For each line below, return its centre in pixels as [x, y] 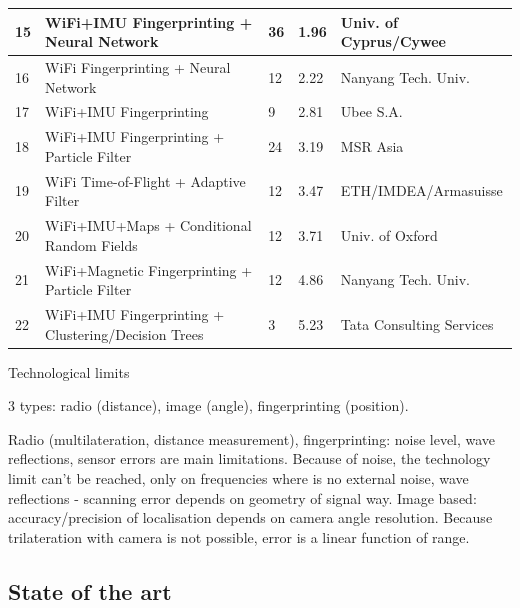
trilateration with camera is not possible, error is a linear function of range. [239, 536]
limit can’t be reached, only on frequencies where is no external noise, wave [238, 478]
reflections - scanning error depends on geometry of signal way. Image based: [242, 497]
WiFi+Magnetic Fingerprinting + [149, 269]
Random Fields [91, 244]
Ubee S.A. [371, 111]
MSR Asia [372, 146]
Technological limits [69, 371]
